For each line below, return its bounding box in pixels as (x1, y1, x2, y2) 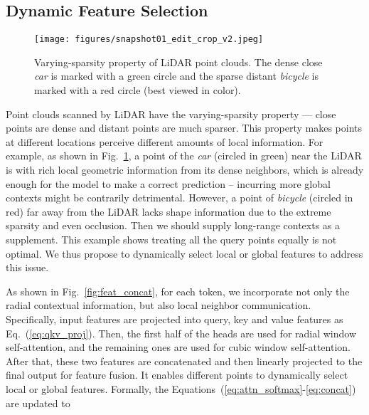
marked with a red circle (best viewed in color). (34, 83, 241, 98)
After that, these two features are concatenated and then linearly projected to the (6, 353, 363, 368)
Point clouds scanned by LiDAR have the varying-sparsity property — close (6, 106, 336, 121)
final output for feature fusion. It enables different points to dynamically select (6, 367, 348, 382)
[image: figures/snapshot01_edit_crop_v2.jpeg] (34, 34, 264, 45)
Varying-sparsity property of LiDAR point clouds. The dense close (34, 54, 323, 69)
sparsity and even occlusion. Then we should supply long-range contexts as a (6, 218, 340, 233)
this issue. (6, 260, 49, 275)
